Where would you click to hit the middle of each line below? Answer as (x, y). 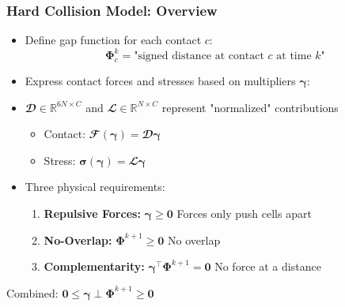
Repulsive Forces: (92, 213)
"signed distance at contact (199, 56)
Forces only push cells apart (244, 213)
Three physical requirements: (95, 187)
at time (294, 56)
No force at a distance (268, 266)
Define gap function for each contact (113, 40)
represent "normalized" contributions (250, 107)
